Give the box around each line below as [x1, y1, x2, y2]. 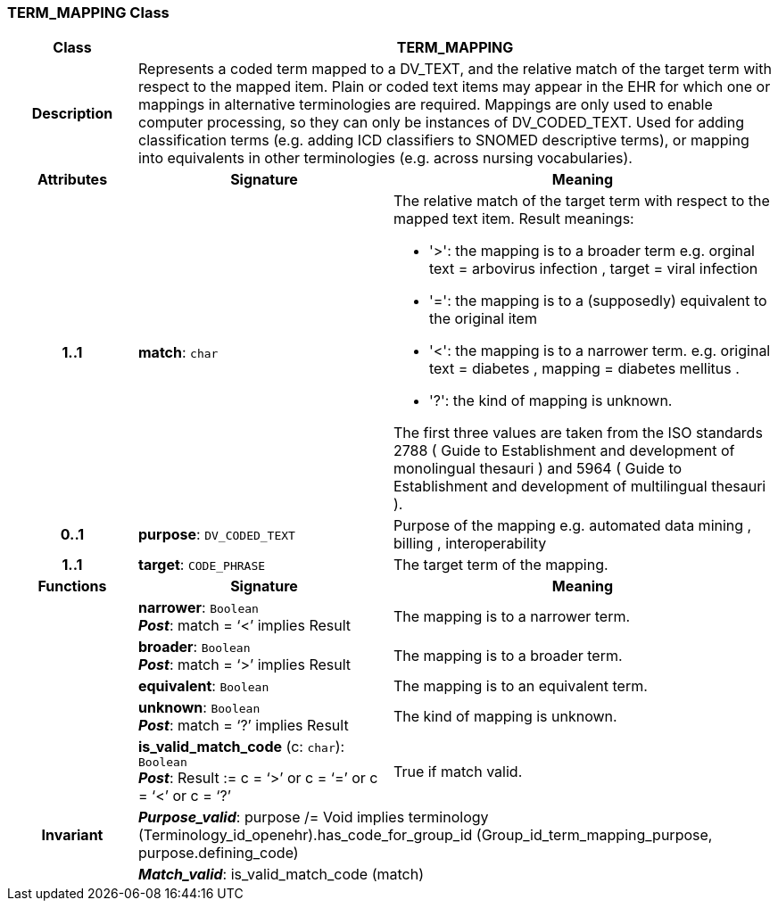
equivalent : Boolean [137, 677, 269, 696]
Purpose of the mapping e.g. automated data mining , [393, 516, 752, 535]
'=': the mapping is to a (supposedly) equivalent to [428, 292, 767, 310]
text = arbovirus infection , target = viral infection [428, 260, 758, 278]
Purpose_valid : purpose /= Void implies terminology [137, 808, 489, 827]
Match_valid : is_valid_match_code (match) [137, 865, 425, 884]
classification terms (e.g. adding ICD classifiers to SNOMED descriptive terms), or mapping [137, 131, 749, 150]
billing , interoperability [393, 534, 547, 553]
